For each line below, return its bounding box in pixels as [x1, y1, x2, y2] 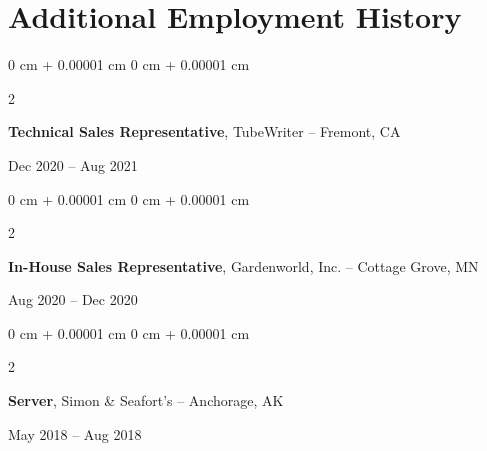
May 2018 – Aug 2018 [8, 423, 142, 444]
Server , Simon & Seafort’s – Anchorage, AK [8, 390, 284, 411]
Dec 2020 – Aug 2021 [8, 154, 138, 175]
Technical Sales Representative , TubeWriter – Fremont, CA [8, 121, 401, 142]
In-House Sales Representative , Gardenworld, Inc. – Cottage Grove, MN [8, 255, 479, 276]
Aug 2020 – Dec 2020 [8, 289, 138, 310]
